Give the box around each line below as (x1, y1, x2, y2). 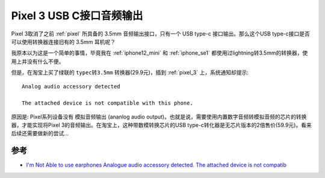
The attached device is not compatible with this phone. (22, 100, 194, 106)
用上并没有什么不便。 (11, 58, 64, 65)
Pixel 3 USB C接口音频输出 (11, 9, 143, 22)
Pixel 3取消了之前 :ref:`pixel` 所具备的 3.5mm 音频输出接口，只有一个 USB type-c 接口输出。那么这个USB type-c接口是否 (11, 30, 310, 37)
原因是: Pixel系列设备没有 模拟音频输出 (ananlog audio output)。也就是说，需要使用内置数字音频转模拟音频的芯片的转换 (11, 113, 307, 120)
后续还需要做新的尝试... (11, 130, 69, 137)
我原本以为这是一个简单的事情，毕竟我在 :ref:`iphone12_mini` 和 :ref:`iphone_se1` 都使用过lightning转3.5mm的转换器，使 (11, 49, 308, 57)
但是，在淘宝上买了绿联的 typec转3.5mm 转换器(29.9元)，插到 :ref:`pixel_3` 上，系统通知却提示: (11, 69, 249, 76)
